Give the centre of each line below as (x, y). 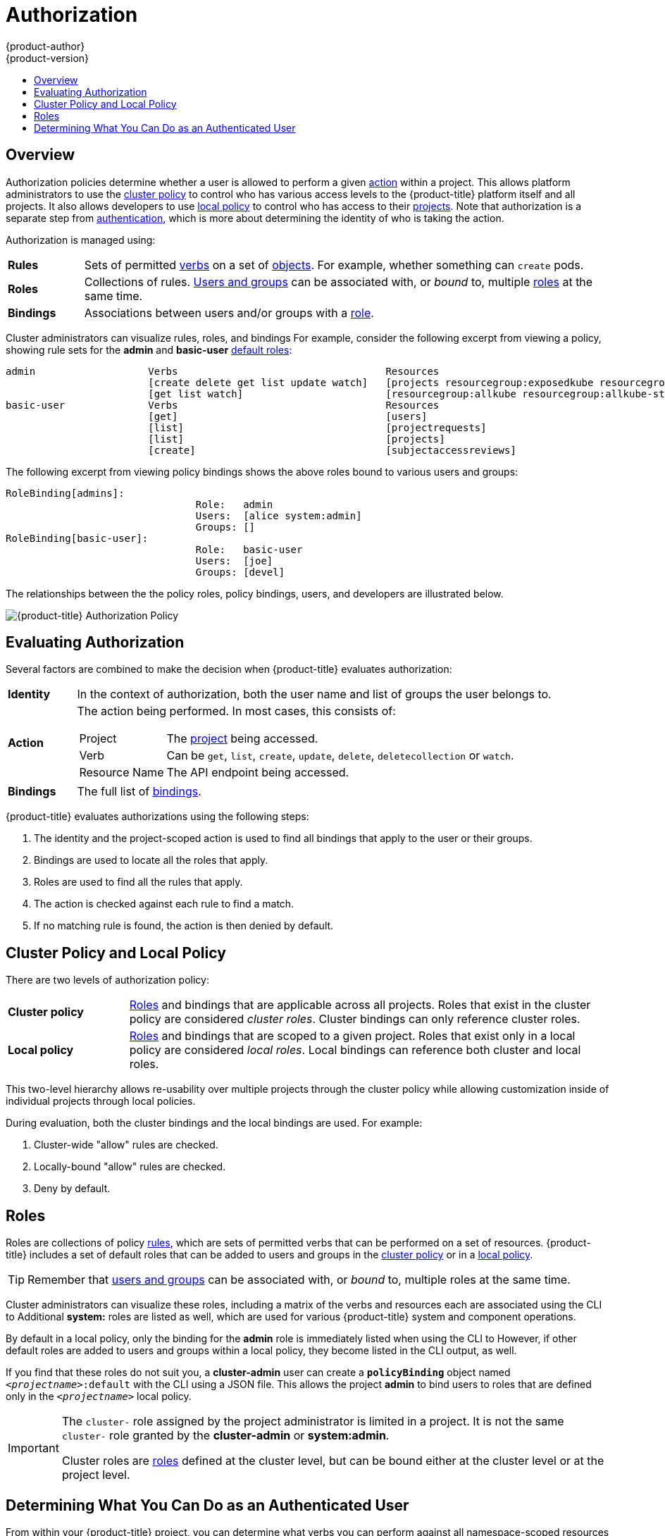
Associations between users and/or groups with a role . (229, 312)
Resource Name (122, 773)
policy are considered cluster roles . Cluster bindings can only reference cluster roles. (355, 1019)
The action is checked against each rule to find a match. (164, 904)
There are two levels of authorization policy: (107, 980)
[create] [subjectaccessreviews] (332, 450)
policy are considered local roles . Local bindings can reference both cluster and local (355, 1050)
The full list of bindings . (139, 792)
